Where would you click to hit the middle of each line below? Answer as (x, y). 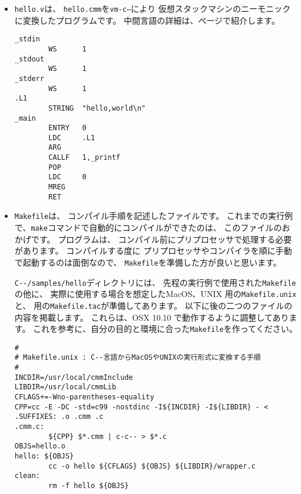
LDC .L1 (72, 138)
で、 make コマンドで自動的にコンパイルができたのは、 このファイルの (148, 227)
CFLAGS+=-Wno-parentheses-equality (84, 397)
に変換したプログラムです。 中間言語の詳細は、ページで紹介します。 (147, 20)
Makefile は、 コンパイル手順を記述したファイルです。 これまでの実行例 (154, 216)
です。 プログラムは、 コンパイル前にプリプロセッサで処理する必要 (161, 239)
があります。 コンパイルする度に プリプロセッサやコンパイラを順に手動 (153, 251)
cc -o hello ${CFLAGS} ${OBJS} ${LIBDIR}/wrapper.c (152, 466)
